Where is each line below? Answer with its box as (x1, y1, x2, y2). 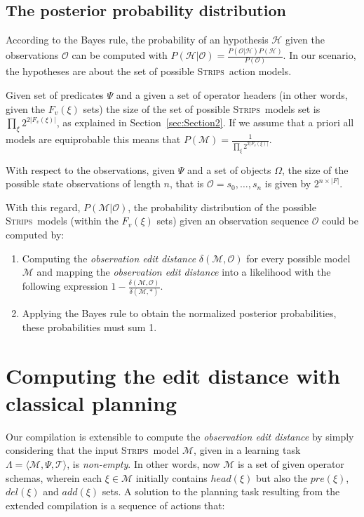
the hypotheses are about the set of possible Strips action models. (6, 64, 292, 79)
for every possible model (246, 250, 351, 265)
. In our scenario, (283, 48, 356, 62)
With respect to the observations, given (6, 162, 175, 177)
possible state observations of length (6, 176, 161, 191)
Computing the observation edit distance (22, 250, 196, 265)
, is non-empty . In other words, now (67, 457, 220, 471)
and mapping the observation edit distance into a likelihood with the (36, 264, 331, 279)
